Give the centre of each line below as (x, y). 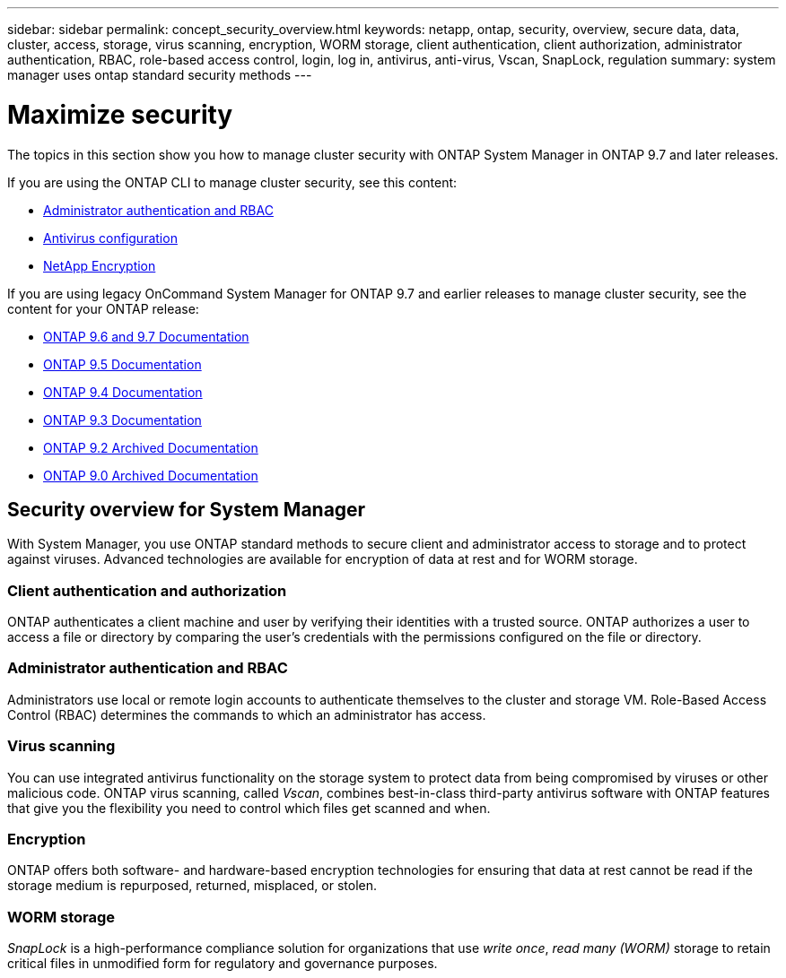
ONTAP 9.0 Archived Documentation (151, 475)
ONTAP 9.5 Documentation (122, 364)
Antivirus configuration (110, 238)
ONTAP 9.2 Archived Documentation (151, 447)
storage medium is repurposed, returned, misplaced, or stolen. (192, 886)
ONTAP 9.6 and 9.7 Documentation (146, 336)
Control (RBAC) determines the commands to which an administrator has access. (247, 714)
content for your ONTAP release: (103, 308)
